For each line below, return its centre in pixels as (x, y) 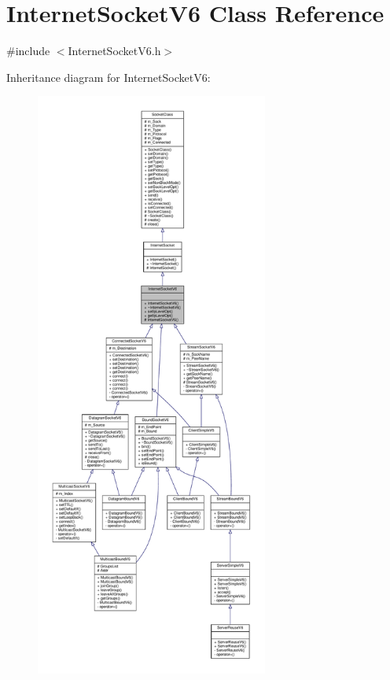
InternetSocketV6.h (114, 51)
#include (28, 51)
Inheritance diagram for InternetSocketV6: (109, 77)
